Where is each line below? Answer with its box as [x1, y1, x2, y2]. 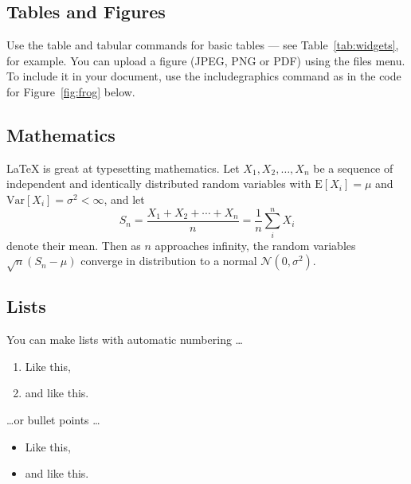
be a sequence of [313, 159, 393, 176]
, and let [104, 190, 145, 207]
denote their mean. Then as [6, 236, 141, 253]
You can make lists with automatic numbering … [6, 331, 243, 348]
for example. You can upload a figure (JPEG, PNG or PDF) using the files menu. [6, 52, 405, 68]
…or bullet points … [6, 412, 100, 428]
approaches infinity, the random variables [155, 236, 356, 253]
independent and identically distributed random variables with [6, 175, 311, 192]
